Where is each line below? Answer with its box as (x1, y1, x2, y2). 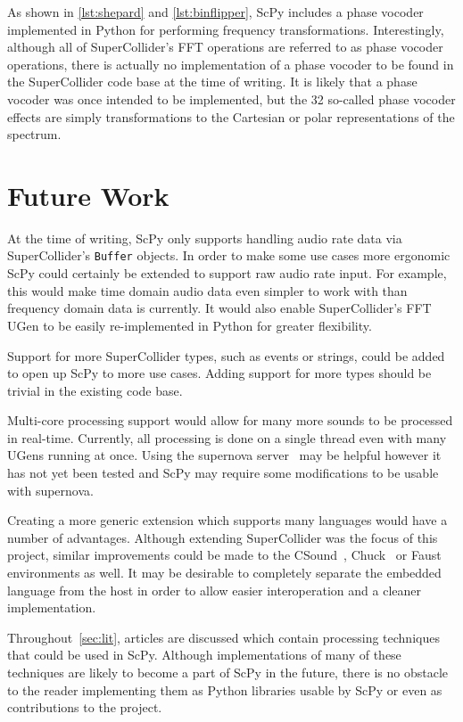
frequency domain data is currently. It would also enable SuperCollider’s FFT (7, 299, 432, 317)
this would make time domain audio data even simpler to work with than (7, 281, 408, 299)
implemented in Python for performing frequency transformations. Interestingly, (7, 20, 444, 38)
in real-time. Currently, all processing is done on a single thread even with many (7, 428, 447, 447)
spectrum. (7, 125, 62, 144)
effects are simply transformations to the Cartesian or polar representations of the (7, 107, 455, 126)
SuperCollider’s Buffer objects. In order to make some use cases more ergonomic (7, 246, 451, 265)
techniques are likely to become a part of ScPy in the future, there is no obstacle (7, 663, 449, 681)
